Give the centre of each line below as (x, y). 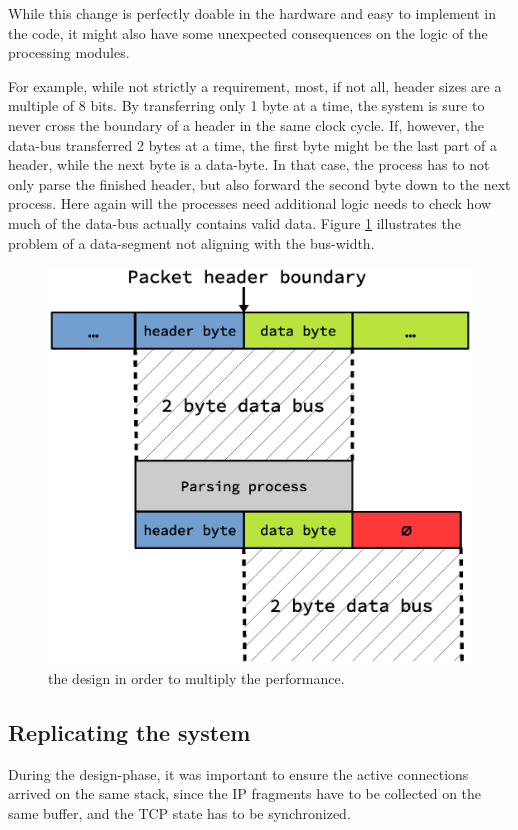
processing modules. (69, 52)
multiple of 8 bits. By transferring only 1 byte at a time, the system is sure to (246, 105)
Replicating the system (129, 731)
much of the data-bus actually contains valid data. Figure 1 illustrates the (234, 222)
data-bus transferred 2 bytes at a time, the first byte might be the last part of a (253, 144)
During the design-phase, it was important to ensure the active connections (238, 773)
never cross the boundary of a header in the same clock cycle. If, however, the (246, 124)
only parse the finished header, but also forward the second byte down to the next (259, 183)
